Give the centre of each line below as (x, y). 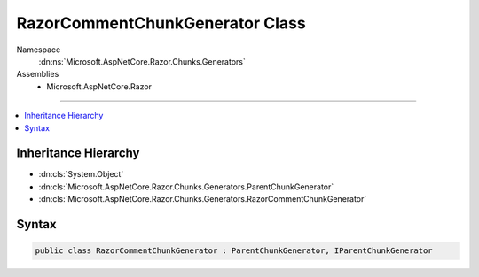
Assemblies (38, 74)
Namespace (39, 50)
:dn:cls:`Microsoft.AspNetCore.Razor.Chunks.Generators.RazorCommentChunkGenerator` (203, 199)
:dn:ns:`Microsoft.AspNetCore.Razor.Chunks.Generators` (142, 61)
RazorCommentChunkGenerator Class (161, 23)
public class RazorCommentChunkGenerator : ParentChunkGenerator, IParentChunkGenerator (234, 251)
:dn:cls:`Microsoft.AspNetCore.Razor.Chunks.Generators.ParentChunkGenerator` (186, 187)
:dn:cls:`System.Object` (81, 174)
